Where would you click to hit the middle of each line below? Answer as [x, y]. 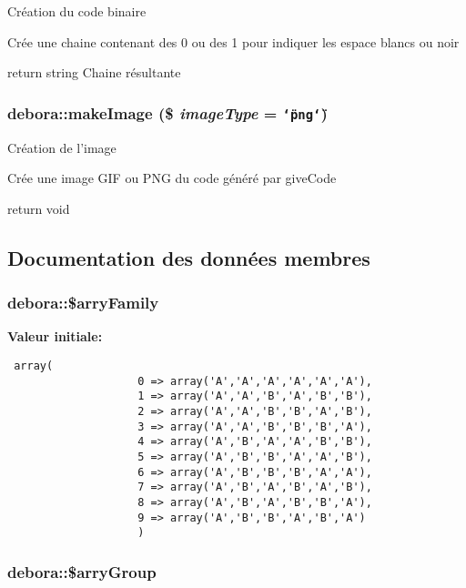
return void [39, 208]
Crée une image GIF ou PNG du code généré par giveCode [172, 178]
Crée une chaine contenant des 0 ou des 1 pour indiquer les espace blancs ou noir [233, 41]
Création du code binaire [77, 11]
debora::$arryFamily [83, 303]
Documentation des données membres [189, 257]
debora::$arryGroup [82, 571]
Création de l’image [62, 147]
